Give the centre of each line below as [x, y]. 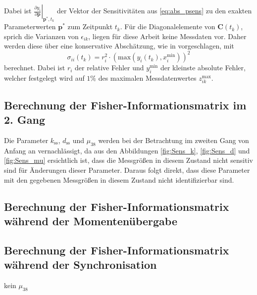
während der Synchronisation [80, 265]
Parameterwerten [30, 26]
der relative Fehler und [109, 68]
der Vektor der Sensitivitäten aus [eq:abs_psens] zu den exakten [154, 10]
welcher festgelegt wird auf [44, 78]
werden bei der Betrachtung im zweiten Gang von [174, 140]
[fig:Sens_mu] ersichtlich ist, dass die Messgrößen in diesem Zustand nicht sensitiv [128, 160]
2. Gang [25, 120]
